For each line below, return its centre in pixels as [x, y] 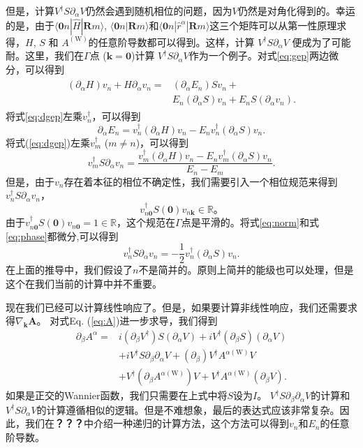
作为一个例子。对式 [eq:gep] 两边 [259, 55]
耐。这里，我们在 [45, 55]
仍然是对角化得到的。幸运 [296, 10]
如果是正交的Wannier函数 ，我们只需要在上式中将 [117, 395]
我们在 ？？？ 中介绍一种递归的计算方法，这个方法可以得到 [157, 423]
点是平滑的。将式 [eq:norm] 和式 [250, 222]
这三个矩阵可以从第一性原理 [273, 25]
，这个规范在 [146, 222]
